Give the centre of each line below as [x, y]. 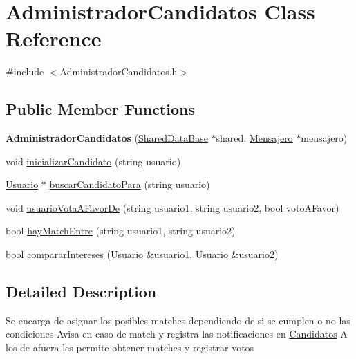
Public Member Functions [100, 109]
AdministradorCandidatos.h [119, 72]
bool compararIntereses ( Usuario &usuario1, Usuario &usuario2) [142, 254]
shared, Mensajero [254, 138]
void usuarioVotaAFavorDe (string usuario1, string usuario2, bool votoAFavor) [172, 207]
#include [25, 72]
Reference [54, 38]
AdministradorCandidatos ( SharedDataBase [107, 138]
